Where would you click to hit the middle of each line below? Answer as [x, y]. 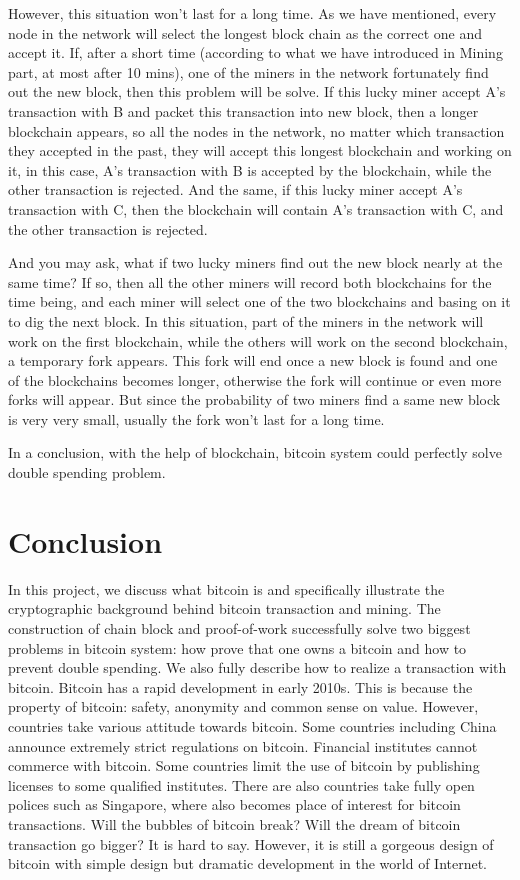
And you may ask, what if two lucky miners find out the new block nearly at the [255, 262]
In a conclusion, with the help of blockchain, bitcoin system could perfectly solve [255, 452]
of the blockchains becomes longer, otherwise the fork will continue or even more [255, 379]
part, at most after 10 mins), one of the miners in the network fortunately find [248, 71]
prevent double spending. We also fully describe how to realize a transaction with [257, 667]
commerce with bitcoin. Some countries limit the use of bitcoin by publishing [244, 765]
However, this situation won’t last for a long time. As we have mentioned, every [252, 13]
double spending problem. [87, 472]
